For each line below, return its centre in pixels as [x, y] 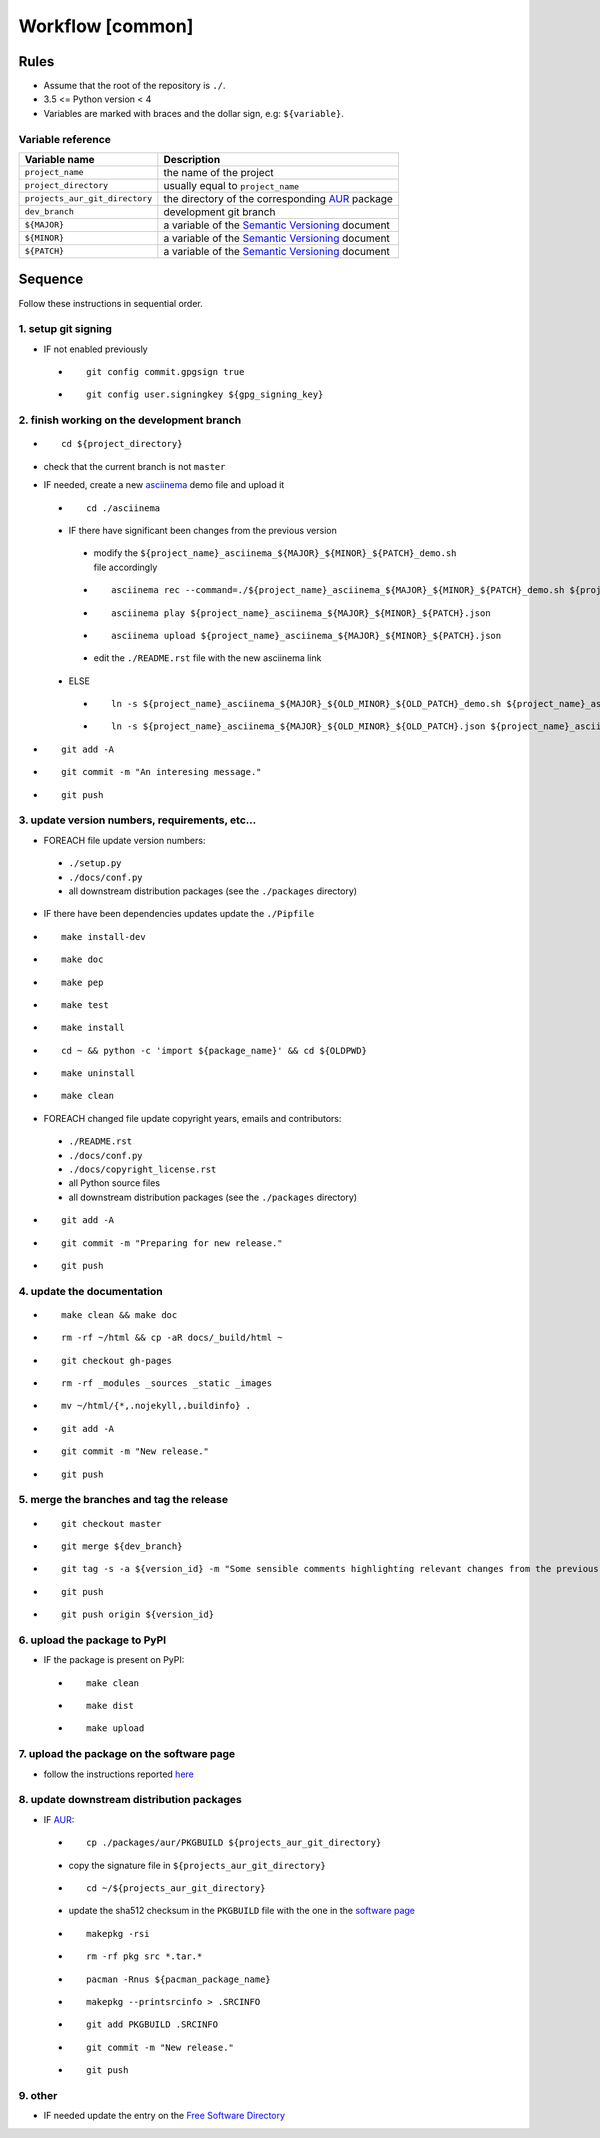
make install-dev [103, 936]
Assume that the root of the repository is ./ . [134, 86]
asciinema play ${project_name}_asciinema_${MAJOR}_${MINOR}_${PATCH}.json [301, 613]
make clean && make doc [119, 1314]
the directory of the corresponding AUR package [278, 198]
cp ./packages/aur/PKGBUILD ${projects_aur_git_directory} [234, 1843]
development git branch [219, 212]
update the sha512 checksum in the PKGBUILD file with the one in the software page [241, 1911]
